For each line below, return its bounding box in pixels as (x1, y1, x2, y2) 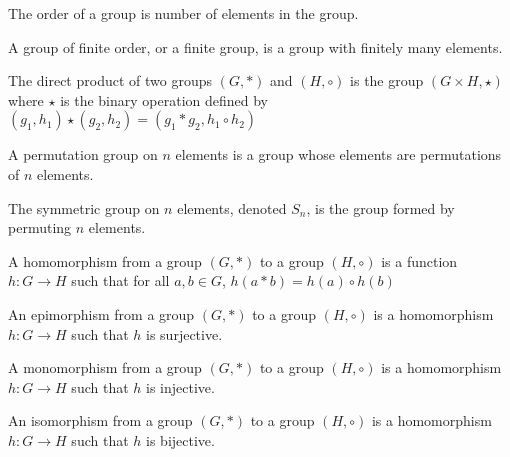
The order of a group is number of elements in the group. (8, 3, 359, 23)
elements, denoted (177, 197, 287, 218)
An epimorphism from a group (8, 303, 195, 324)
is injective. (146, 376, 215, 397)
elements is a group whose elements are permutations (175, 144, 502, 165)
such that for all (71, 270, 170, 291)
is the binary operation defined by (60, 89, 269, 110)
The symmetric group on (8, 197, 160, 218)
